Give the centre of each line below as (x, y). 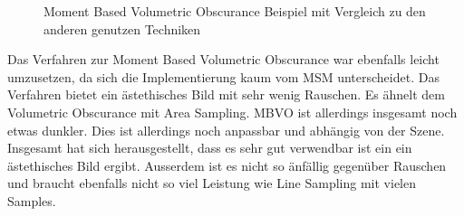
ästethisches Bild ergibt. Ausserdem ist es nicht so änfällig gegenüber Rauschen (227, 165)
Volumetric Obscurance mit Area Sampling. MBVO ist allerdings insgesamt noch (232, 112)
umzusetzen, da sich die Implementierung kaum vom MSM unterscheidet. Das (223, 76)
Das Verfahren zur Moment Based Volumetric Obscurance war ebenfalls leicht (223, 59)
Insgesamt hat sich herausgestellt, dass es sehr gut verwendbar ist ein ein (210, 148)
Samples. (32, 200)
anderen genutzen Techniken (122, 28)
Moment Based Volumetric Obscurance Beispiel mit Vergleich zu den (235, 11)
